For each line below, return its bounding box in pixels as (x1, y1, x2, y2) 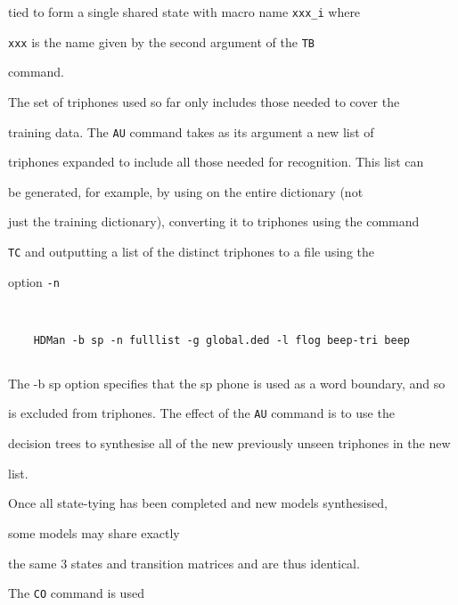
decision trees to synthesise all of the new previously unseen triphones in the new (8, 434, 451, 453)
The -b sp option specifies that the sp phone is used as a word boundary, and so (8, 373, 446, 392)
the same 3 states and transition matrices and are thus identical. (8, 553, 360, 572)
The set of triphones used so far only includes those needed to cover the (8, 92, 400, 110)
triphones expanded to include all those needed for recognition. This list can (8, 152, 424, 171)
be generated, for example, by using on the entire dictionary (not (8, 182, 364, 200)
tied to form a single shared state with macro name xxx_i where (8, 3, 361, 20)
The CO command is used (8, 584, 144, 602)
